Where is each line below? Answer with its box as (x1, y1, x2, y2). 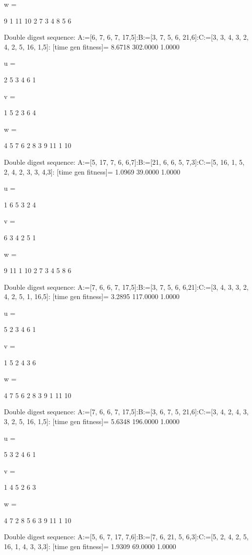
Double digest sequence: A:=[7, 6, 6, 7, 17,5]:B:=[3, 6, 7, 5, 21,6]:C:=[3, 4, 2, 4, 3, (4, 406, 249, 417)
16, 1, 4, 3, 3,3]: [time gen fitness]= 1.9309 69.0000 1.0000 (4, 541, 176, 551)
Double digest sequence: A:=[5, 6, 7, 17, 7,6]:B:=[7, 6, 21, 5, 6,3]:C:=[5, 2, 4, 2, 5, (4, 531, 249, 542)
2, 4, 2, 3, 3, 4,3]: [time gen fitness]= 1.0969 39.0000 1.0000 (4, 166, 181, 177)
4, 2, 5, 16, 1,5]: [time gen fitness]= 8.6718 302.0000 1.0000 (4, 41, 180, 51)
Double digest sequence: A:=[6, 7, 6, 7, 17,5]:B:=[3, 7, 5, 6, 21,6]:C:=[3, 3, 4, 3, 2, (4, 32, 249, 42)
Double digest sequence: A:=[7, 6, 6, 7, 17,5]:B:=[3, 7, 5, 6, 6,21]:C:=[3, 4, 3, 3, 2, (4, 281, 249, 292)
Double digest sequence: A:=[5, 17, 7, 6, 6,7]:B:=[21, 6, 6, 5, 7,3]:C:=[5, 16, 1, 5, (4, 156, 245, 167)
